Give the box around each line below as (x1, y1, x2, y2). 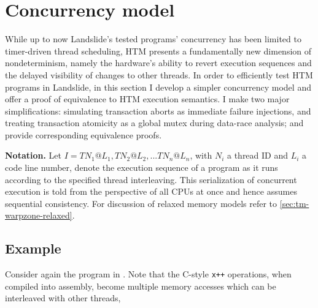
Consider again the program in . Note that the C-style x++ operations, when (5, 268, 292, 280)
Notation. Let (5, 149, 61, 162)
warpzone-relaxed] (5, 209, 72, 222)
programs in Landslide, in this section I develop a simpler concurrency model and (5, 80, 311, 93)
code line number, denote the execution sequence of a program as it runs (5, 161, 278, 174)
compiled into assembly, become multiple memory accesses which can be (5, 279, 276, 292)
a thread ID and (227, 149, 289, 162)
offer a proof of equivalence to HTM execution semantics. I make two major (5, 92, 290, 105)
